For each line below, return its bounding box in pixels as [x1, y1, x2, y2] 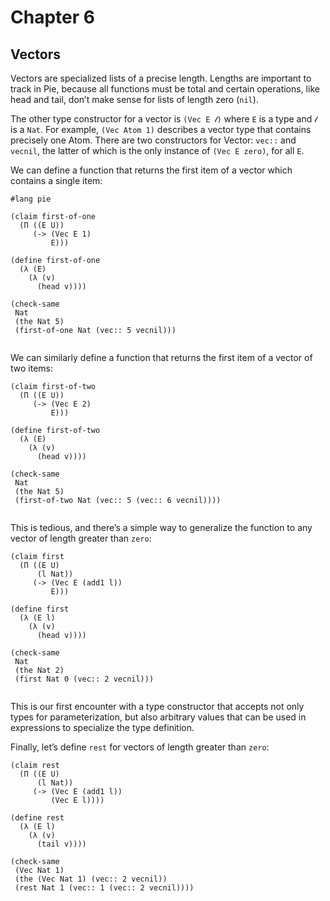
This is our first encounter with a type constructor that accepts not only [10, 701, 305, 712]
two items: [10, 362, 54, 374]
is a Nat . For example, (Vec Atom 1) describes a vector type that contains [10, 124, 312, 135]
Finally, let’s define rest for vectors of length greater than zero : [10, 741, 270, 753]
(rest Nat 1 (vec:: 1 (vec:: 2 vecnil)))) [14, 883, 195, 893]
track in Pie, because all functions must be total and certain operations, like [10, 83, 320, 95]
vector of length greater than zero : [10, 532, 152, 544]
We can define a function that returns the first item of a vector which [10, 164, 293, 176]
